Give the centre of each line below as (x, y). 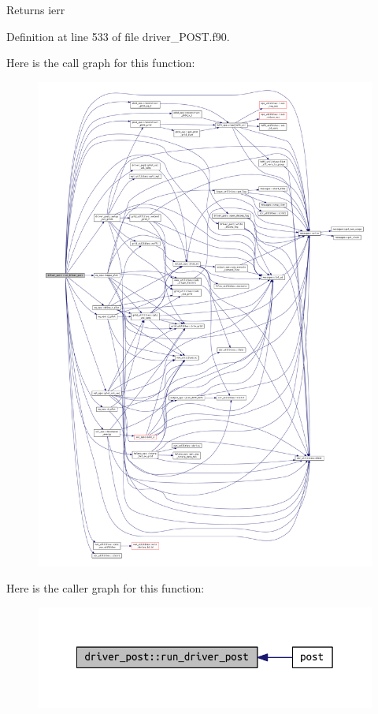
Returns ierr (36, 9)
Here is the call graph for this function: (101, 63)
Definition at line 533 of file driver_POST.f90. (118, 36)
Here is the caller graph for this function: (106, 588)
